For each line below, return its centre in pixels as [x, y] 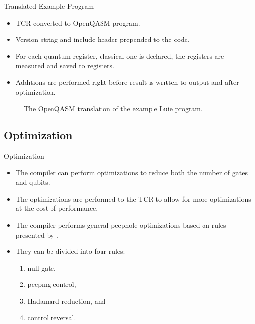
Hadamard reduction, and [67, 301]
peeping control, [52, 284]
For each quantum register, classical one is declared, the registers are [120, 56]
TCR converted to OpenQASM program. [78, 22]
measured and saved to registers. [65, 65]
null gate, [42, 267]
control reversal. [52, 317]
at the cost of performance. [57, 208]
